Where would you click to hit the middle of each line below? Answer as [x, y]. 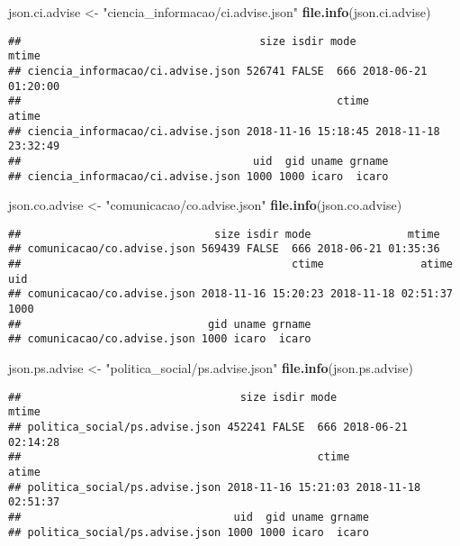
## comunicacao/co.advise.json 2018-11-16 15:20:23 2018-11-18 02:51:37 [230, 294]
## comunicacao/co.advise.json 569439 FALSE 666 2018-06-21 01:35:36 [224, 249]
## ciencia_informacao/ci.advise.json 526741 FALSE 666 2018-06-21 [218, 71]
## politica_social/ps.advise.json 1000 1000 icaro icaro [189, 532]
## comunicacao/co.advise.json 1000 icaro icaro [160, 339]
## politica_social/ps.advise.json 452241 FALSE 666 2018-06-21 [208, 427]
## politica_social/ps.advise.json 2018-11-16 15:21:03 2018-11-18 [215, 487]
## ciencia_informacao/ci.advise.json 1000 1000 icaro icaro [198, 176]
